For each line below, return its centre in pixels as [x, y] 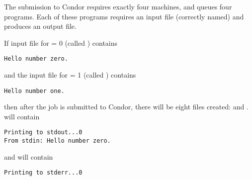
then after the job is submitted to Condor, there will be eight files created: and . [126, 107]
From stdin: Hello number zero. [57, 141]
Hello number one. [34, 91]
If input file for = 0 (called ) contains [61, 43]
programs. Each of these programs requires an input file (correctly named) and [124, 16]
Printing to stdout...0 [43, 133]
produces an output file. [40, 26]
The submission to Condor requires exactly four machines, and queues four [118, 6]
